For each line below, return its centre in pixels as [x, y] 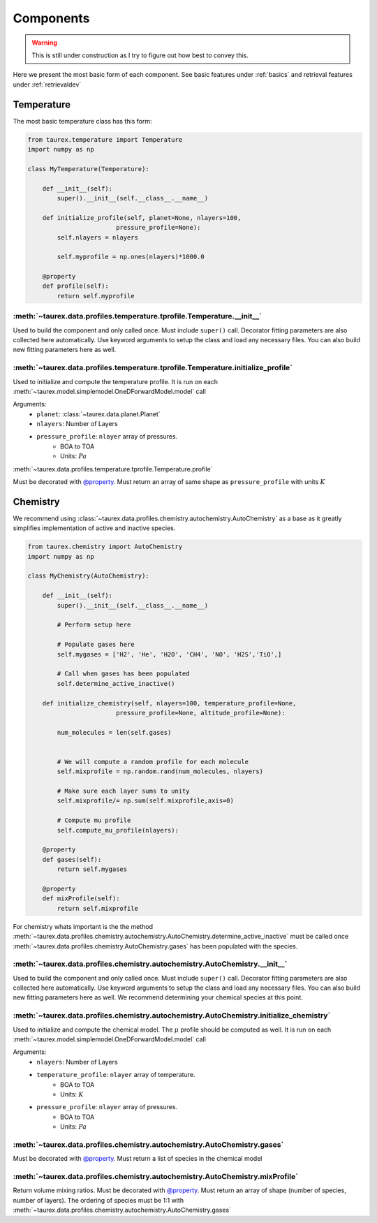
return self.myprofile [96, 296]
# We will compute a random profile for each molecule [153, 762]
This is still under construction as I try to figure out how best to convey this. [140, 55]
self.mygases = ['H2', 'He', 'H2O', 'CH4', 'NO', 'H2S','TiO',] [169, 654]
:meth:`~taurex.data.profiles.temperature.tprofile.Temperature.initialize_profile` [153, 368]
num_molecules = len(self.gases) [114, 732]
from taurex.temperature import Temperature [105, 139]
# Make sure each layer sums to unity [123, 791]
